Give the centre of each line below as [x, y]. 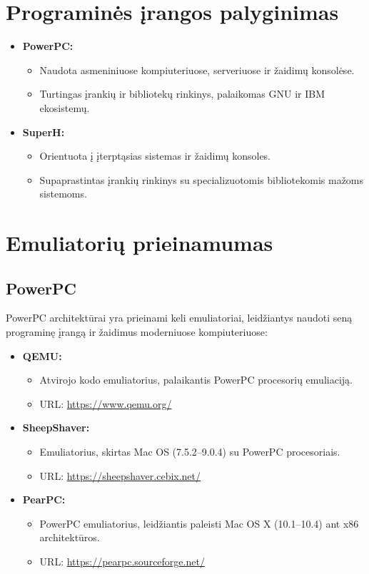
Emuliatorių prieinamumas [140, 243]
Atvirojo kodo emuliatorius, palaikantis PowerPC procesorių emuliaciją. [196, 380]
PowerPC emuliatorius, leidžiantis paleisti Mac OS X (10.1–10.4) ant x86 [199, 523]
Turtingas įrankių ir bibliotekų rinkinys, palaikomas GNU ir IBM [182, 94]
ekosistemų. [65, 107]
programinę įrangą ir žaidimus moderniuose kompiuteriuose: [137, 332]
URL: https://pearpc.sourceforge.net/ [122, 561]
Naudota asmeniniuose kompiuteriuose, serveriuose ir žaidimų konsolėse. [197, 70]
